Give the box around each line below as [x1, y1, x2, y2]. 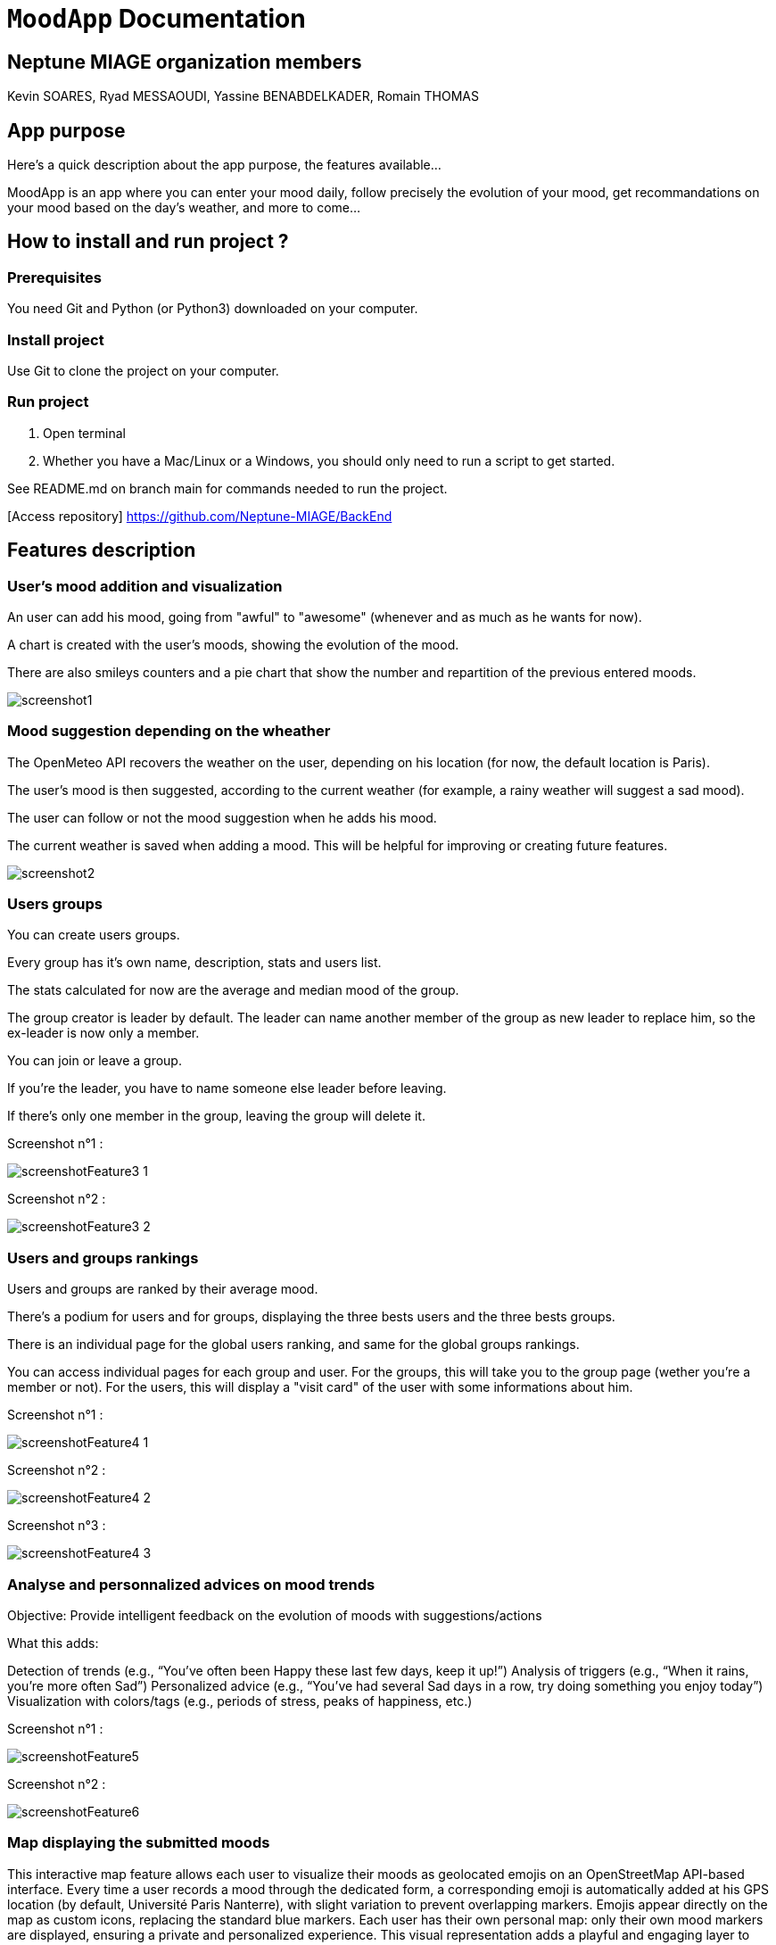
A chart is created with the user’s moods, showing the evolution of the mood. [7, 636, 459, 652]
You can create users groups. [7, 927, 180, 943]
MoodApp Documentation [7, 4, 306, 34]
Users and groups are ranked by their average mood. [7, 1281, 318, 1297]
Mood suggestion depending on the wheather [7, 722, 331, 741]
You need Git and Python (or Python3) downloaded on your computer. [7, 301, 418, 317]
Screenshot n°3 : [7, 1518, 106, 1534]
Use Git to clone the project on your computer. [7, 362, 279, 378]
